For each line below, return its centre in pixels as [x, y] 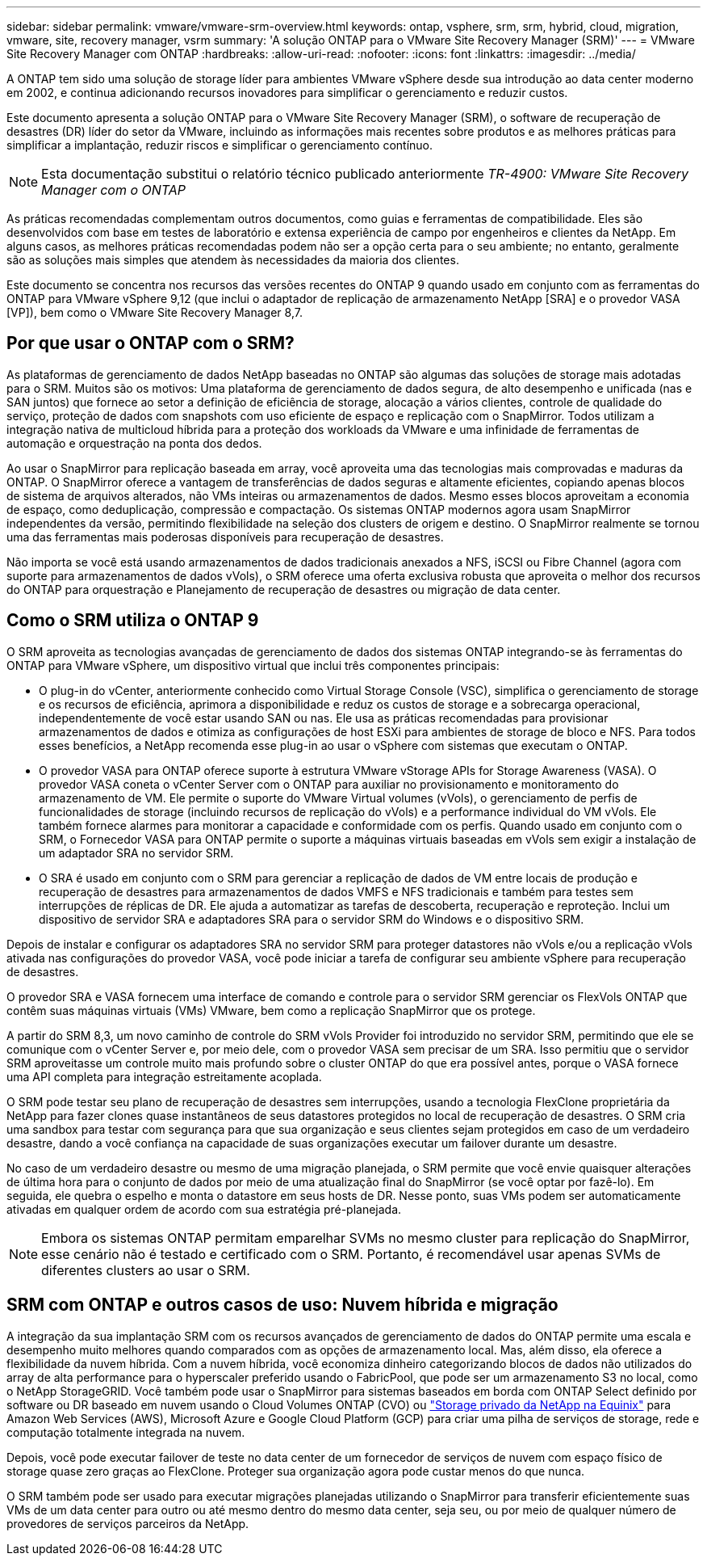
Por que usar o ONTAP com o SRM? [151, 343]
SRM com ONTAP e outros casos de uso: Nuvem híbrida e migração [282, 1305]
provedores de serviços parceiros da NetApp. [128, 1523]
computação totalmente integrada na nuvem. [126, 1432]
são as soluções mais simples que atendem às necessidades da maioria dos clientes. [233, 260]
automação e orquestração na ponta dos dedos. [134, 443]
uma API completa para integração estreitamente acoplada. [164, 1076]
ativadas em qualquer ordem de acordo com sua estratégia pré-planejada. [204, 1209]
